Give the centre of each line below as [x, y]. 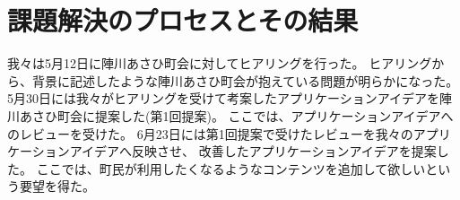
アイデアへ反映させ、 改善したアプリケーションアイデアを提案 [253, 151]
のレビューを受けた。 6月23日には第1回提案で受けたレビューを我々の [210, 133]
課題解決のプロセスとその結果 [183, 20]
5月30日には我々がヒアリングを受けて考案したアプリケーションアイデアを [224, 98]
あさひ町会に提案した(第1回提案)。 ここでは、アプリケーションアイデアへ [236, 115]
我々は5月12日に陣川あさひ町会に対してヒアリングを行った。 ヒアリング [220, 63]
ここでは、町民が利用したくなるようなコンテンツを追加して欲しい [231, 168]
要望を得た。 [57, 186]
